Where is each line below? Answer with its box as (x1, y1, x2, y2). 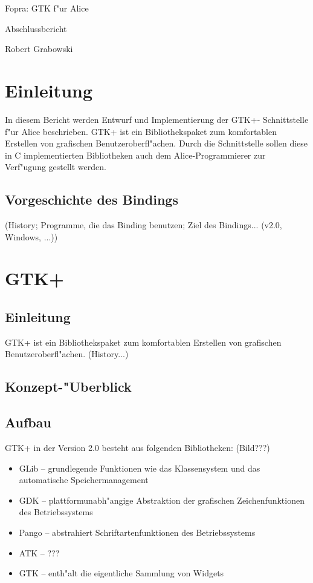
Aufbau (5, 413, 51, 432)
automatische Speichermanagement (19, 473, 149, 486)
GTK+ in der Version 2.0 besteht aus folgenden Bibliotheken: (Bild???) (5, 441, 270, 454)
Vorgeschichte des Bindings (5, 190, 178, 209)
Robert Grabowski (5, 42, 73, 55)
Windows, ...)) (5, 230, 58, 243)
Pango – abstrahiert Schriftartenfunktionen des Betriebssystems (19, 525, 256, 538)
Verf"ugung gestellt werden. (5, 160, 106, 173)
